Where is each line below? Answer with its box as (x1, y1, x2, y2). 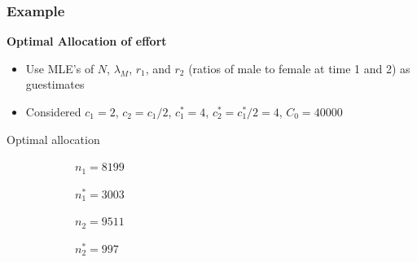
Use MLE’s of (25, 59, 94, 76)
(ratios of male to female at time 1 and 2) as (188, 59, 410, 76)
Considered (25, 103, 81, 120)
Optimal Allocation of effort (7, 33, 167, 50)
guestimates (25, 76, 85, 93)
